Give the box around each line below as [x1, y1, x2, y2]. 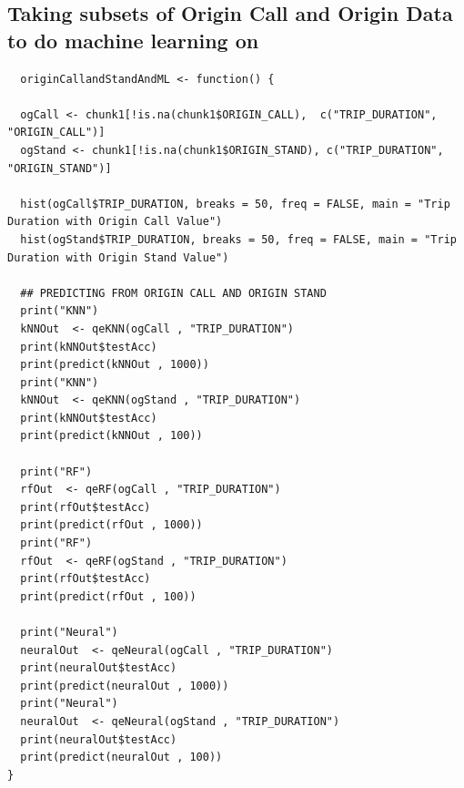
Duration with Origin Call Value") [7, 215, 223, 229]
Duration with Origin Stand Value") [7, 251, 229, 264]
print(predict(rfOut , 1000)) [20, 518, 203, 532]
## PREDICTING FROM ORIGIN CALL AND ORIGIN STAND [20, 286, 327, 300]
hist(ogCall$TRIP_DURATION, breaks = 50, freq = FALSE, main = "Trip [20, 197, 450, 210]
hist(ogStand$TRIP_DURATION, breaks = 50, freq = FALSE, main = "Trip [20, 232, 457, 246]
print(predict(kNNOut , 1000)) [20, 358, 209, 372]
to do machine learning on [7, 26, 259, 54]
